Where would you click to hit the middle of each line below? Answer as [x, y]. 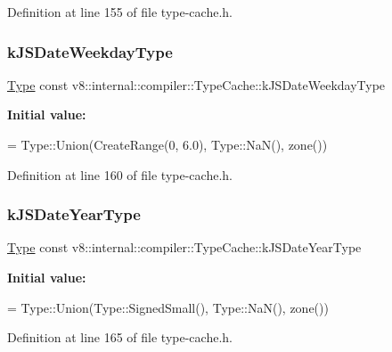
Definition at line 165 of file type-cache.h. [120, 337]
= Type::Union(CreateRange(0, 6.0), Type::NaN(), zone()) [167, 144]
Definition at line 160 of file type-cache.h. [120, 174]
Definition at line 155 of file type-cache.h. [120, 12]
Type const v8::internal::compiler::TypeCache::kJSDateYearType [184, 247]
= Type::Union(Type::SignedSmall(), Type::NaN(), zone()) [168, 307]
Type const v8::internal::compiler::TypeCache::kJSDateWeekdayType [196, 84]
